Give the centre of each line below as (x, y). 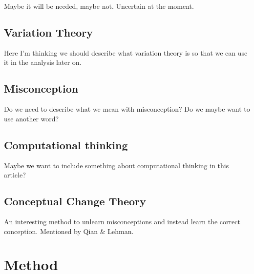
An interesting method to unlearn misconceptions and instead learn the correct (122, 221)
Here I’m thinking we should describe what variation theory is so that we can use (126, 52)
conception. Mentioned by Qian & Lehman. (69, 231)
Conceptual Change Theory (75, 201)
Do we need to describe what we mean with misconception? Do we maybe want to (127, 109)
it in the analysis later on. (43, 62)
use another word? (32, 118)
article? (15, 175)
